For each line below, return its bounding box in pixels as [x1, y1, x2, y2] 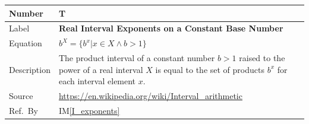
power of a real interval [58, 63, 143, 75]
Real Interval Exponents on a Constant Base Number [58, 22, 283, 34]
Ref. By [9, 104, 38, 116]
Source [9, 90, 33, 102]
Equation [9, 37, 42, 49]
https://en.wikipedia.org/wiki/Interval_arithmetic [58, 90, 242, 102]
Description [9, 63, 51, 75]
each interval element [58, 75, 136, 87]
